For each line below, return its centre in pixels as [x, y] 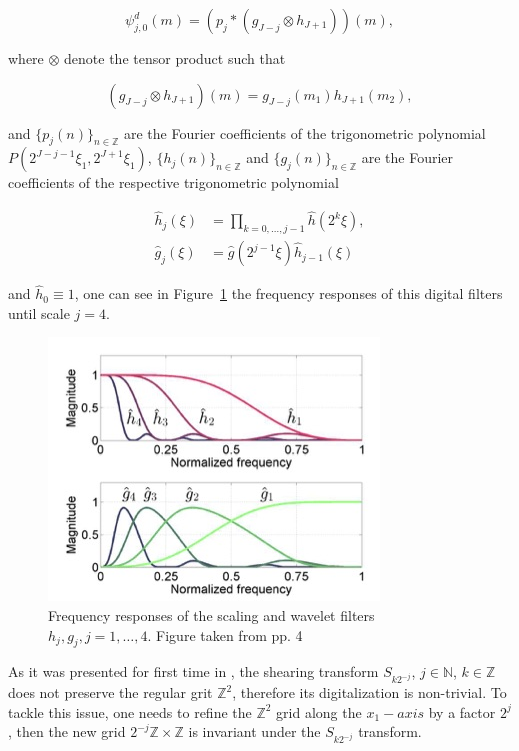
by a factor [462, 711]
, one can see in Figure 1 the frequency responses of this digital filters [288, 293]
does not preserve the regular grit [110, 692]
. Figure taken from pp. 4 [225, 634]
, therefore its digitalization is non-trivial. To [369, 692]
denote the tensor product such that [175, 58]
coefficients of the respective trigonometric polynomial [173, 182]
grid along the [319, 711]
